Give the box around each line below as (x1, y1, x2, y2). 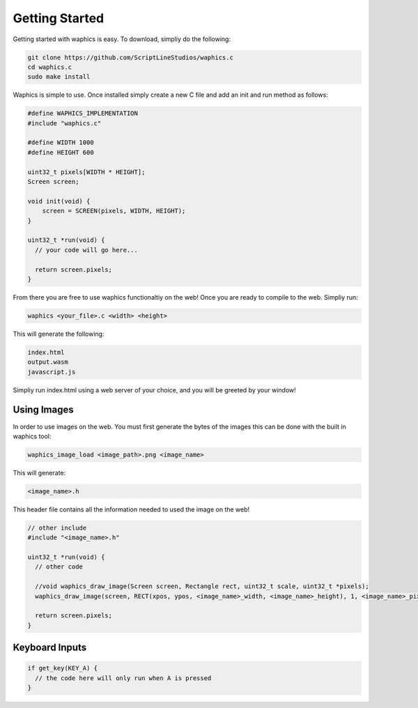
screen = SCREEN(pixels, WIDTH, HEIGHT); (42, 207, 186, 215)
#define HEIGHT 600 (27, 148, 94, 156)
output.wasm (27, 358, 69, 366)
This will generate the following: (13, 330, 104, 338)
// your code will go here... (35, 246, 139, 254)
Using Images (13, 404, 74, 416)
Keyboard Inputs (13, 642, 87, 654)
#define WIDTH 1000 (27, 139, 94, 146)
